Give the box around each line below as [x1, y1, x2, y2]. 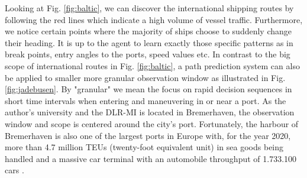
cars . [5, 164, 24, 176]
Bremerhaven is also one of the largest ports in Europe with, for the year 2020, [5, 129, 291, 141]
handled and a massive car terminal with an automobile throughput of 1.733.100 [5, 152, 297, 164]
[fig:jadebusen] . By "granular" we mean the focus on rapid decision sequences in [5, 83, 292, 95]
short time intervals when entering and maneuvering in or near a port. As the [5, 94, 286, 106]
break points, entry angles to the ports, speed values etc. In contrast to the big [5, 48, 290, 60]
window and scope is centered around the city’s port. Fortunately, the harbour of [5, 117, 299, 130]
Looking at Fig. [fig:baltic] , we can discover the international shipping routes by [5, 2, 294, 14]
